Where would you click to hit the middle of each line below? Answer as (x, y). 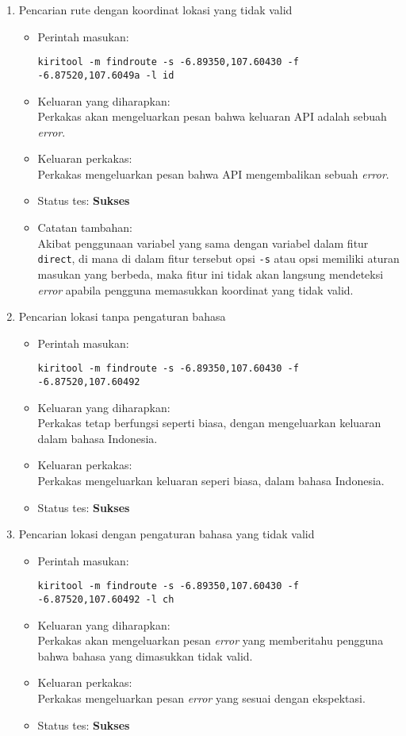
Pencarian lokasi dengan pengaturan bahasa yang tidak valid (167, 534)
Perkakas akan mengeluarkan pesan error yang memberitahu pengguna (211, 640)
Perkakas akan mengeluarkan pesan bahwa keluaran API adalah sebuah (212, 116)
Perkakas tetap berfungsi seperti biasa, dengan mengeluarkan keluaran (209, 423)
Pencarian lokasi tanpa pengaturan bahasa (122, 316)
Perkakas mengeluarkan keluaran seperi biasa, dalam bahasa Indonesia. (211, 480)
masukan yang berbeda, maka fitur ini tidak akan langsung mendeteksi (211, 274)
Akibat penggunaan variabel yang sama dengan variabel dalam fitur (203, 243)
